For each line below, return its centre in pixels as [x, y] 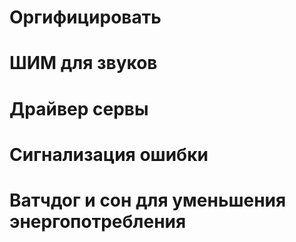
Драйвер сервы [79, 108]
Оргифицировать [85, 17]
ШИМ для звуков [83, 63]
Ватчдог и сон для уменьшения [148, 200]
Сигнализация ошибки [109, 154]
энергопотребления [98, 221]
